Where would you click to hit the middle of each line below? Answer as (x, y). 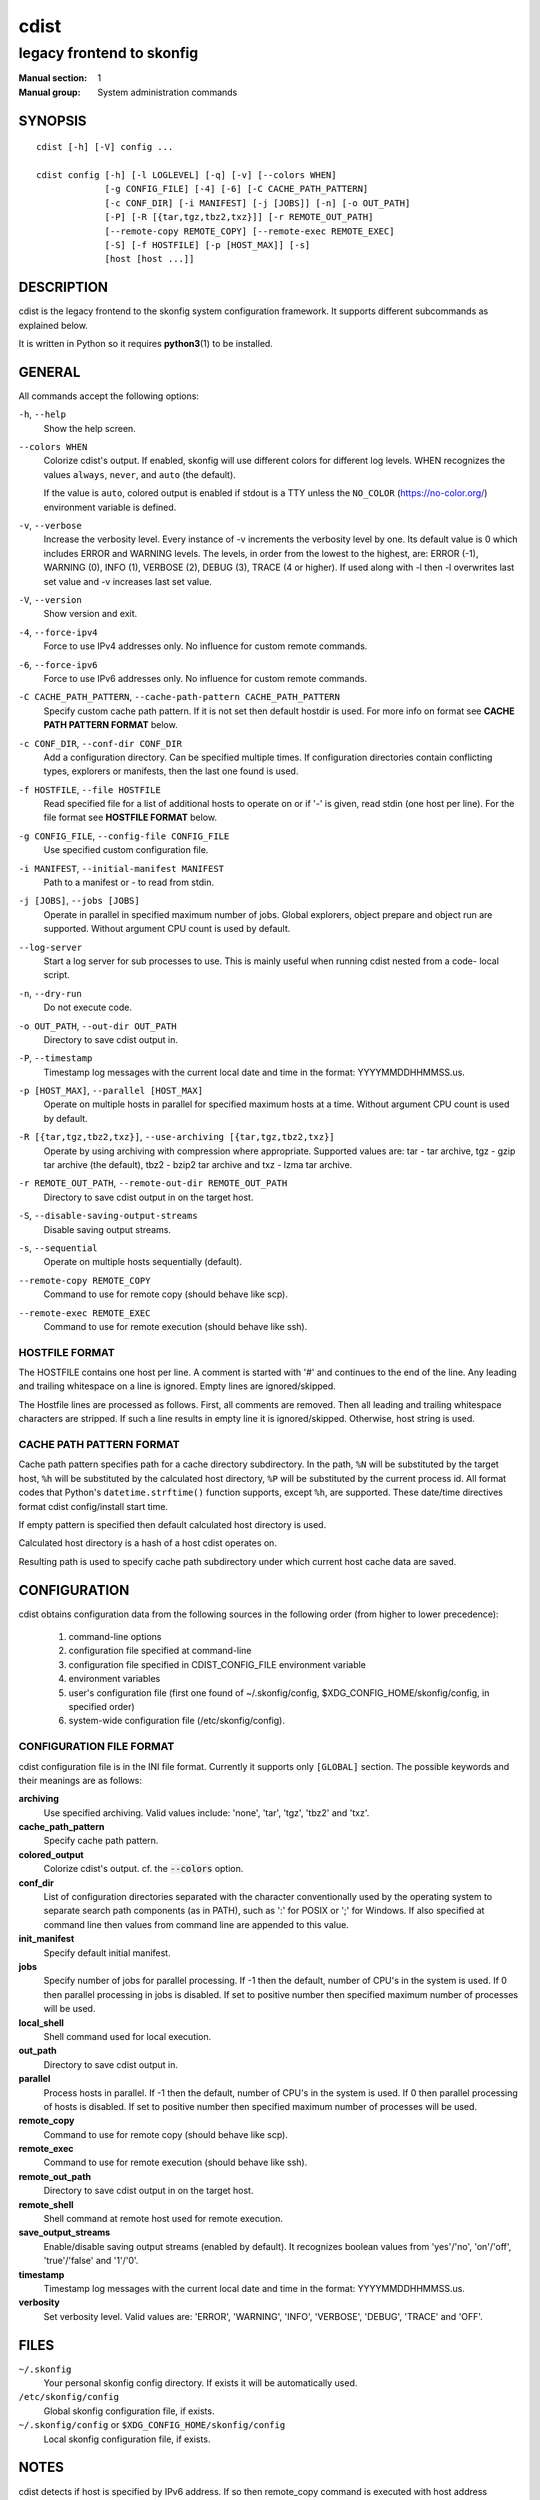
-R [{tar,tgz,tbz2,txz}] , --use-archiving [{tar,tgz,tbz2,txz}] (176, 1137)
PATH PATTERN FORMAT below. (111, 725)
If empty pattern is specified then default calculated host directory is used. (172, 1524)
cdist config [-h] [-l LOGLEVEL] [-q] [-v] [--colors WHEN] (186, 174)
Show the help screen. (90, 428)
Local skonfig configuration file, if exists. (127, 2439)
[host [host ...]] (149, 259)
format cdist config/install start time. (93, 1506)
